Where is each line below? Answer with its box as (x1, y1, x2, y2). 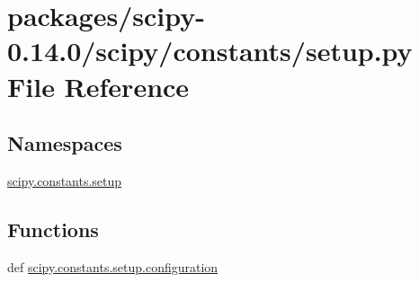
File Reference (7, 67, 190, 104)
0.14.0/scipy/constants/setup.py (7, 32, 413, 69)
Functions (7, 215, 99, 242)
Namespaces (7, 129, 122, 157)
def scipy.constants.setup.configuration (7, 257, 218, 276)
